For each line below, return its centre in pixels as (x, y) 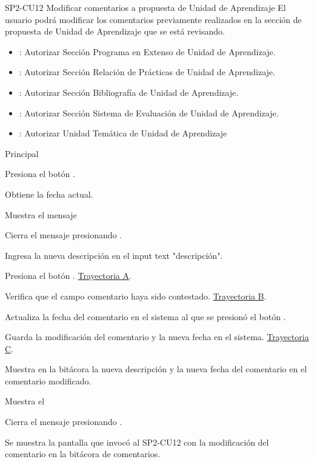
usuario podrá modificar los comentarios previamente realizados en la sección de (153, 19)
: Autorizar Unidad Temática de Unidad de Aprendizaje (123, 133)
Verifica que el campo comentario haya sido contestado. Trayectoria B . (136, 296)
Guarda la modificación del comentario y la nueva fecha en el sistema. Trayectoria (157, 337)
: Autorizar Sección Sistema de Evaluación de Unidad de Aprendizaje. (149, 112)
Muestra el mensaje (41, 214)
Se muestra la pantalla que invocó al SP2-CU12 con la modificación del (137, 442)
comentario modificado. (48, 380)
